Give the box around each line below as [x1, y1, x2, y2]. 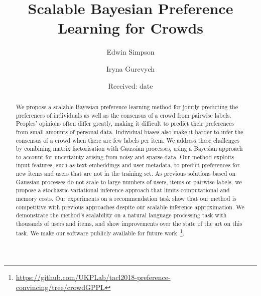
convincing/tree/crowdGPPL [16, 281, 105, 292]
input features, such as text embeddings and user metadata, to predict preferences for [16, 161, 240, 169]
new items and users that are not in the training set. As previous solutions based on [16, 169, 236, 178]
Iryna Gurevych [106, 63, 155, 74]
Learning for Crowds [57, 18, 204, 38]
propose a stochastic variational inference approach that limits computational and [16, 186, 230, 194]
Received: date [108, 80, 153, 91]
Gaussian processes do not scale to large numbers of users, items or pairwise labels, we [16, 177, 242, 186]
